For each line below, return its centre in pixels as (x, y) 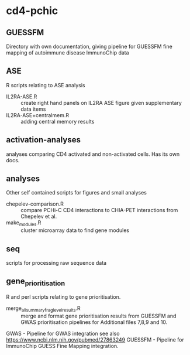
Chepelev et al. (39, 216)
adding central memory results (58, 121)
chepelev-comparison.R (35, 204)
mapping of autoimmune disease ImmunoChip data (68, 53)
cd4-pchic (32, 11)
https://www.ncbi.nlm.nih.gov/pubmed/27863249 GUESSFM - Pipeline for (95, 339)
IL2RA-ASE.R (22, 96)
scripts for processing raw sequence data (56, 263)
